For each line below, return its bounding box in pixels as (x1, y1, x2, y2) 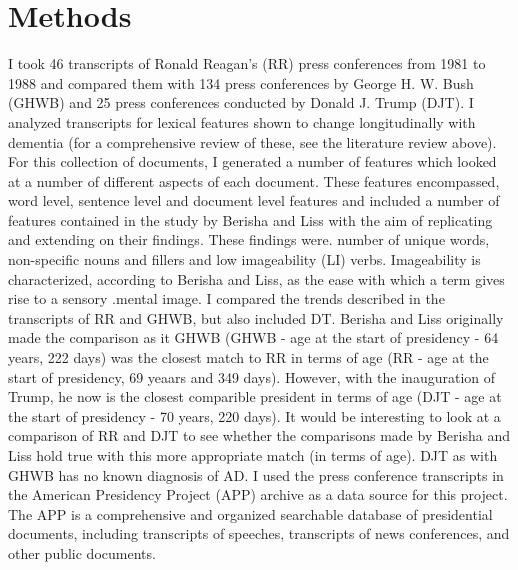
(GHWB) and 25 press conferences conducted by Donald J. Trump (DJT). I (8, 92, 474, 113)
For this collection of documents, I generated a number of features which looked (8, 151, 497, 172)
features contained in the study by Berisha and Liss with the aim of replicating (8, 209, 493, 230)
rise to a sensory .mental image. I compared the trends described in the (8, 288, 445, 309)
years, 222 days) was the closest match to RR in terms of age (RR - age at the (8, 347, 489, 368)
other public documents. (8, 542, 156, 563)
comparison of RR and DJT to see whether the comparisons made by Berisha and (8, 425, 510, 446)
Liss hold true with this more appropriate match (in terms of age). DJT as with (8, 445, 498, 465)
